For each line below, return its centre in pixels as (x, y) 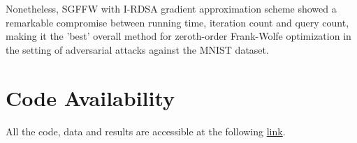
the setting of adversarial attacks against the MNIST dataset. (137, 49)
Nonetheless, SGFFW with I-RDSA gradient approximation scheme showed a (171, 8)
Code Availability (90, 97)
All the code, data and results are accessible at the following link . (146, 131)
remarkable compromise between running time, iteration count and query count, (177, 22)
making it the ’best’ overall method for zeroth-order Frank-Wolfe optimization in (178, 36)
